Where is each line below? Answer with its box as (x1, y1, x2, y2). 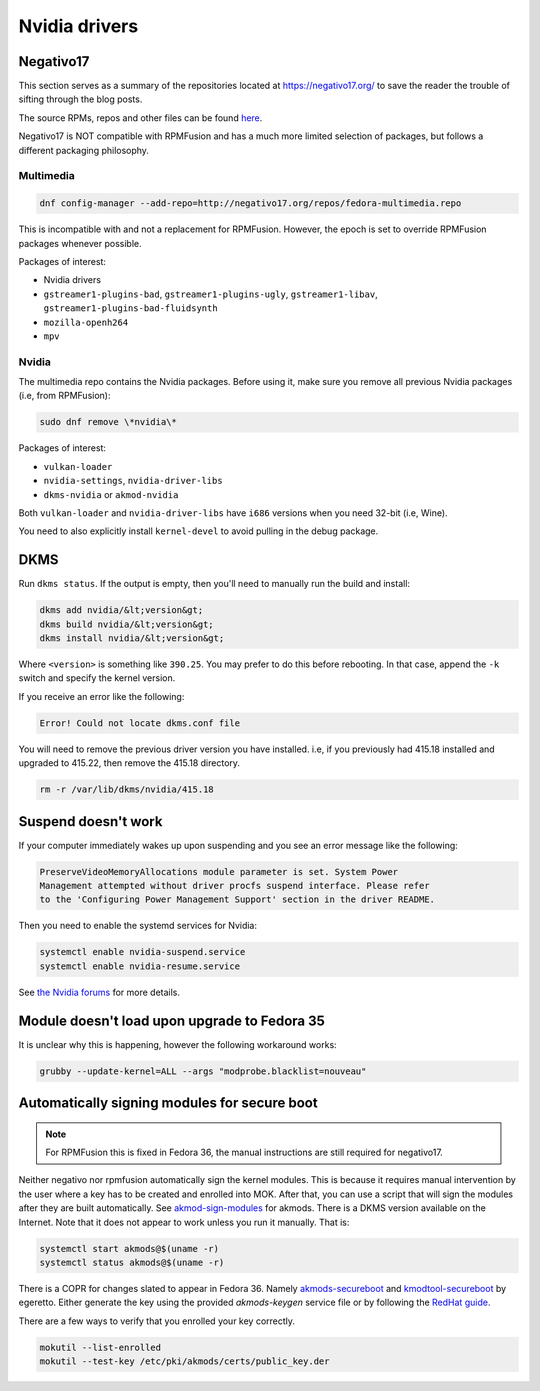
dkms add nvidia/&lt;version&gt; (39, 605, 204, 616)
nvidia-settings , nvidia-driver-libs (43, 475, 224, 487)
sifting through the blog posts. (18, 93, 143, 105)
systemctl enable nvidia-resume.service (39, 960, 240, 972)
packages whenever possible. (18, 237, 142, 249)
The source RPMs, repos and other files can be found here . (18, 111, 263, 124)
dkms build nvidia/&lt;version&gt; (39, 618, 214, 630)
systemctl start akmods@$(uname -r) (39, 1243, 220, 1254)
